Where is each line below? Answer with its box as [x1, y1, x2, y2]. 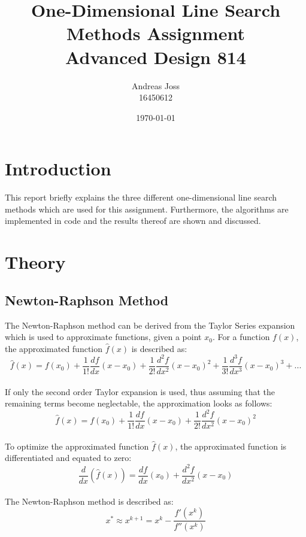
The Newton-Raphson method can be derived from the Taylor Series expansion [5, 318, 295, 331]
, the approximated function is [175, 439, 287, 452]
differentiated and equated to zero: [5, 451, 132, 464]
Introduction [5, 156, 111, 181]
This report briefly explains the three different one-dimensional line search [5, 191, 277, 204]
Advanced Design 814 [65, 44, 246, 69]
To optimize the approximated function [5, 439, 149, 452]
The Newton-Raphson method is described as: [5, 494, 174, 507]
